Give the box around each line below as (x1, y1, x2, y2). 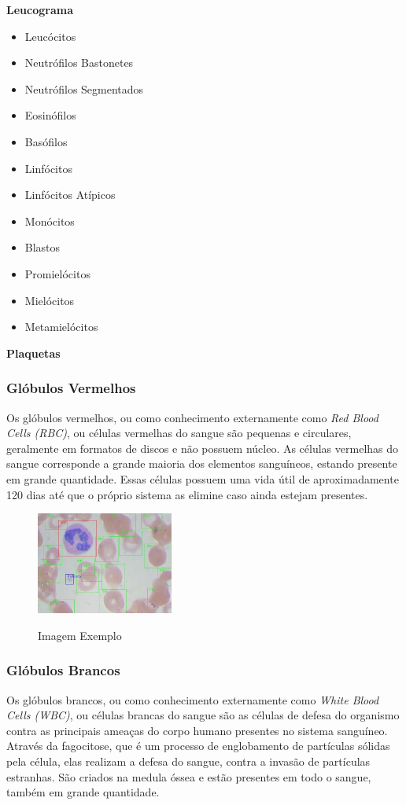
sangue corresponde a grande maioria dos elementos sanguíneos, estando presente (6, 455, 397, 472)
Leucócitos (24, 28, 76, 44)
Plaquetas (6, 344, 61, 361)
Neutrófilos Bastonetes (24, 54, 134, 71)
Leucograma (6, 2, 73, 17)
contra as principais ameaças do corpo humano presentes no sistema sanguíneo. (6, 722, 388, 738)
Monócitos (24, 212, 75, 229)
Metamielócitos (24, 318, 98, 335)
